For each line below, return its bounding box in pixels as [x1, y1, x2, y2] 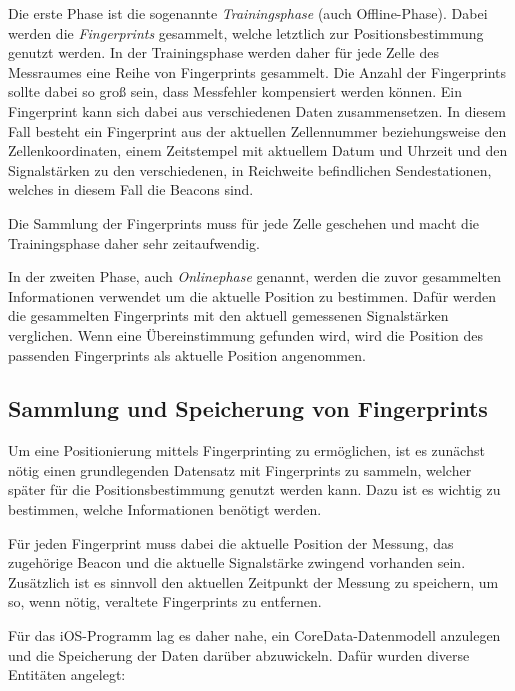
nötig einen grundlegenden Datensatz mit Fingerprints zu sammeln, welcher [8, 459, 472, 480]
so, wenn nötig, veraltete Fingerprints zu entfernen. [8, 591, 322, 612]
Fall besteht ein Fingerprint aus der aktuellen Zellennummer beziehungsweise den [8, 120, 507, 141]
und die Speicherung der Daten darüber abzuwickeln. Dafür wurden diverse [8, 644, 470, 665]
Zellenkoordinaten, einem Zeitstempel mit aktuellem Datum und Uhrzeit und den [8, 140, 508, 161]
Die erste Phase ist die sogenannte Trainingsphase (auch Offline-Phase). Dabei [8, 3, 488, 23]
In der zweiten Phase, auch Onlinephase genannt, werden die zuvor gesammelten [8, 266, 501, 287]
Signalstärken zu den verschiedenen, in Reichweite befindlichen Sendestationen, [8, 159, 492, 180]
